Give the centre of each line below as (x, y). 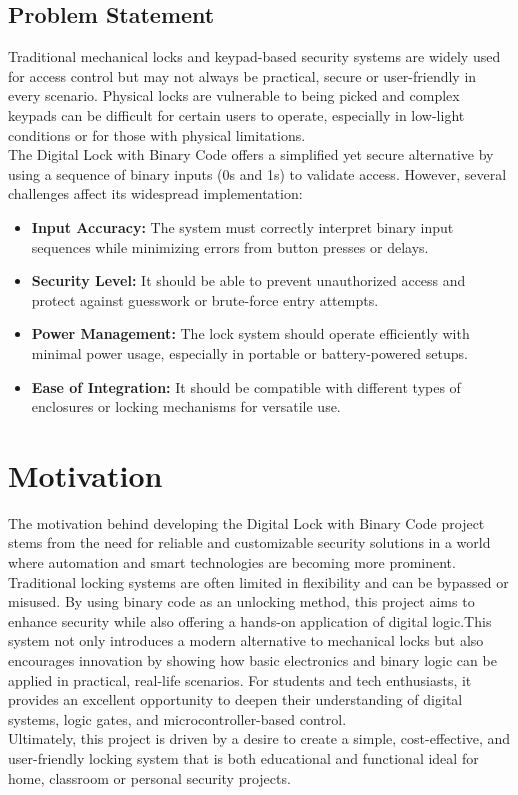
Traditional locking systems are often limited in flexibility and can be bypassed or (258, 581)
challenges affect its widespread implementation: (155, 193)
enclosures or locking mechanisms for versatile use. (186, 406)
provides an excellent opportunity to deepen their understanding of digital (235, 699)
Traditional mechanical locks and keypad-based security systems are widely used (254, 56)
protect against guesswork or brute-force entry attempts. (205, 299)
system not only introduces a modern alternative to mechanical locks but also (246, 640)
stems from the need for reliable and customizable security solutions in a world (249, 542)
